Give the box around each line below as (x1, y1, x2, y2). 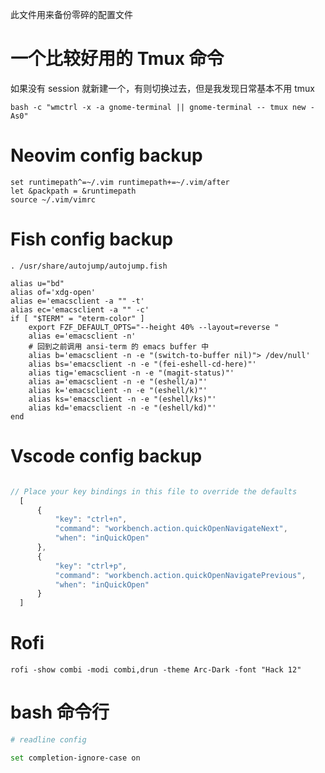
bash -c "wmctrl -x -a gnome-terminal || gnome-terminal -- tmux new (10, 102, 307, 112)
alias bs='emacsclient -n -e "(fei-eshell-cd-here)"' (28, 359, 257, 369)
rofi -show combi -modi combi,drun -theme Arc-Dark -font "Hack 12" (10, 665, 302, 675)
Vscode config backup (10, 445, 203, 467)
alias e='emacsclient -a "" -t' (10, 296, 145, 306)
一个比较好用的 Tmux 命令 (10, 48, 225, 70)
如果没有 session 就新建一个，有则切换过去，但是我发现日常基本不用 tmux (10, 82, 315, 94)
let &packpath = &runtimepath (10, 186, 137, 196)
